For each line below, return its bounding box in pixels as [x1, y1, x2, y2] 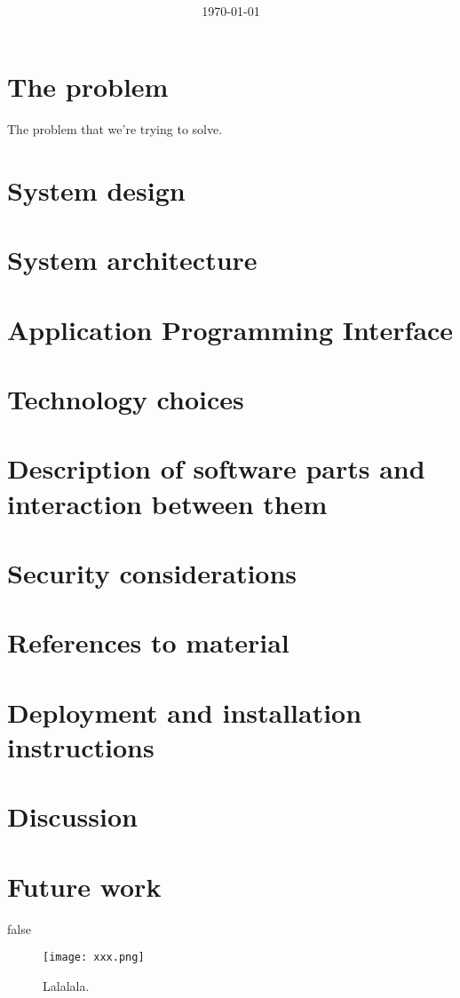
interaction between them [7, 485, 328, 521]
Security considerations [7, 554, 297, 590]
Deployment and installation [7, 693, 362, 730]
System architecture [7, 242, 258, 278]
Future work [7, 867, 162, 904]
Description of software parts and [7, 450, 425, 487]
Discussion [7, 798, 138, 835]
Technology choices [7, 381, 244, 416]
